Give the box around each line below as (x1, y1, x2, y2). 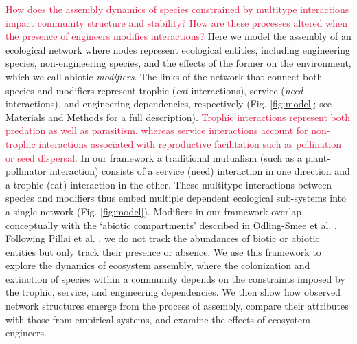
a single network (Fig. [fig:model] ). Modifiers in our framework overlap (5, 204, 302, 218)
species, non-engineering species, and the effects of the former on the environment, (5, 56, 352, 70)
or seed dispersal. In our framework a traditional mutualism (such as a (5, 150, 302, 164)
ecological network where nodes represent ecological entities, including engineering (5, 42, 351, 56)
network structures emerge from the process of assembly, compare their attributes (5, 299, 349, 313)
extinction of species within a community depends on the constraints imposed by (5, 271, 345, 286)
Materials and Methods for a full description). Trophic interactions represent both (5, 109, 351, 124)
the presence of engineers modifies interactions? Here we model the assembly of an (5, 29, 352, 43)
